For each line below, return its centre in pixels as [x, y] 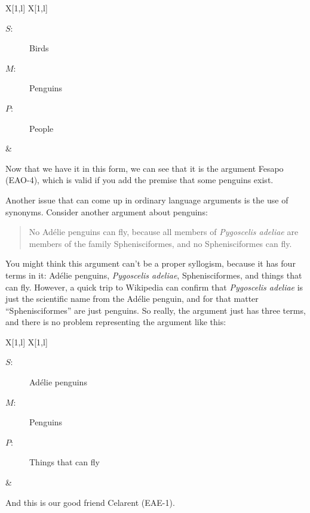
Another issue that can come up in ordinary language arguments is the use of [147, 200]
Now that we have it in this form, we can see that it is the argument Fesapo [145, 168]
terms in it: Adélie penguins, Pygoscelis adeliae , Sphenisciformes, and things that [154, 275]
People [42, 128]
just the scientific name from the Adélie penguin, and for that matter [132, 299]
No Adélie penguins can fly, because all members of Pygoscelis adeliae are [164, 232]
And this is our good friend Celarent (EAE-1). [90, 502]
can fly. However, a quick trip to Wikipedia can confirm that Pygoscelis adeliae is [154, 287]
